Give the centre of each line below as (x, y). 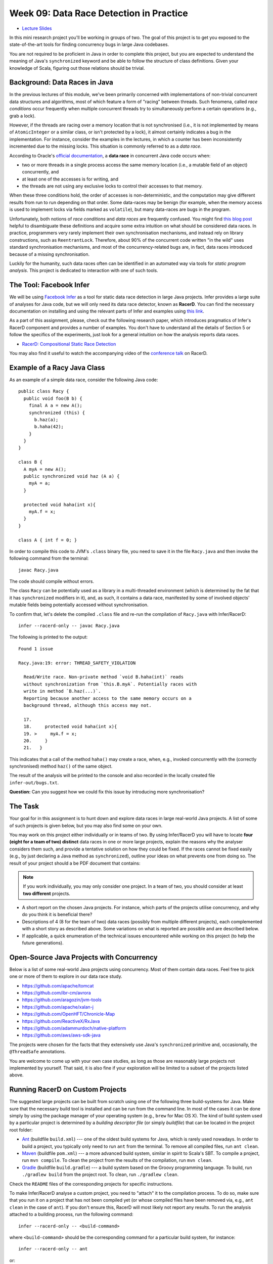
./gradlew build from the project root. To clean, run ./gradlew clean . (100, 1175)
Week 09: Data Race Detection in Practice (99, 13)
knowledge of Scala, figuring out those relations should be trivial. (77, 68)
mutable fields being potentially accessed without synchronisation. (79, 605)
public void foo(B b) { (53, 398)
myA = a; (39, 483)
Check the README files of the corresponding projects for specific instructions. (91, 1184)
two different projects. (47, 893)
